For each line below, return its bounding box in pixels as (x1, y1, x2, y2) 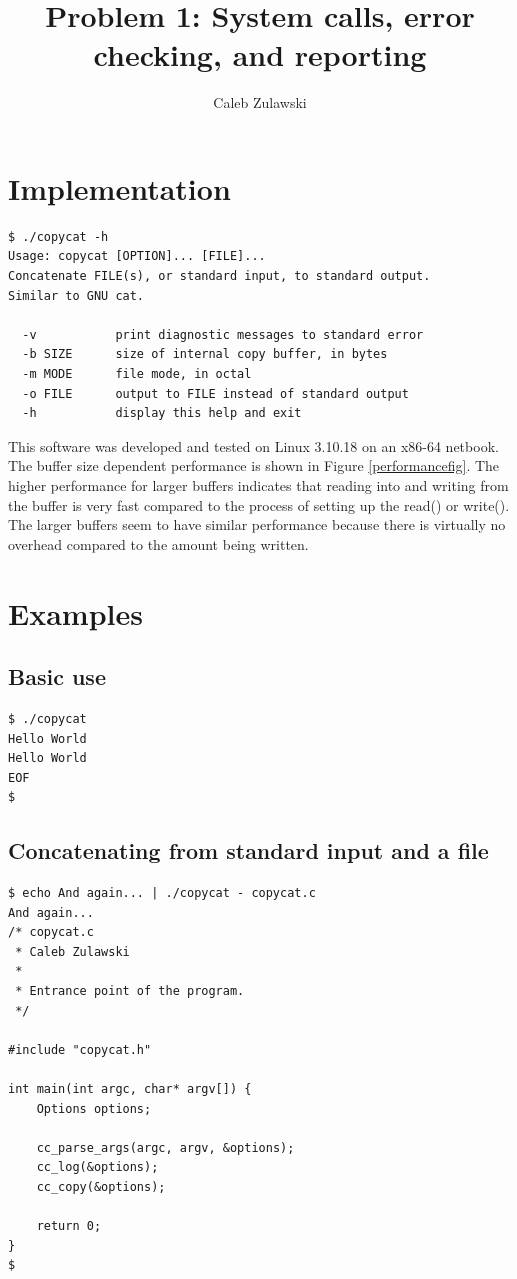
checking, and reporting (93, 34, 427, 75)
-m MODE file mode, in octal (22, 367, 252, 381)
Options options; (36, 1101, 152, 1116)
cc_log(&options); (36, 1160, 159, 1175)
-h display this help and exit (22, 406, 302, 421)
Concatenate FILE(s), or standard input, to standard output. (8, 269, 431, 284)
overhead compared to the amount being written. (8, 533, 309, 554)
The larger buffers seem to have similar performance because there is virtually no (8, 514, 506, 535)
